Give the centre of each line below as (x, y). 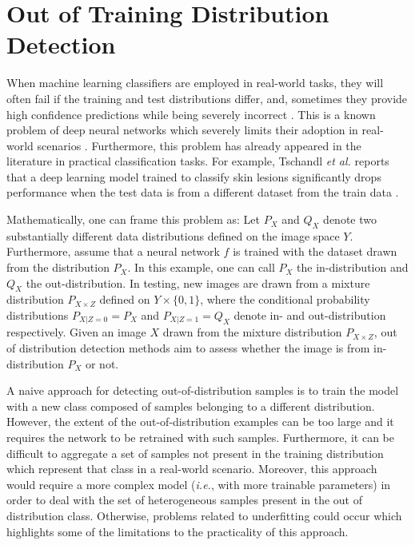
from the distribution (58, 267)
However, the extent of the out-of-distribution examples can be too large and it (200, 422)
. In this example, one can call (201, 267)
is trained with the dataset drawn (315, 251)
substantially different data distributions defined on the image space (173, 235)
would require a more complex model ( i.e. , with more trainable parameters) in (199, 484)
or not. (102, 363)
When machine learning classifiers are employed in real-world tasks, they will (195, 83)
